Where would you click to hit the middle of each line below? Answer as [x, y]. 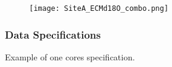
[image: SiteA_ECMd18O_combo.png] [99, 8]
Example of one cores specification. [70, 56]
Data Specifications [53, 34]
